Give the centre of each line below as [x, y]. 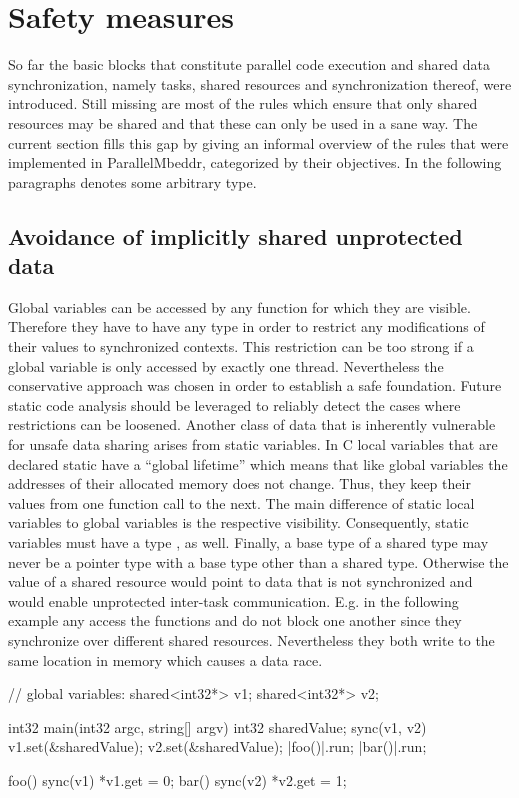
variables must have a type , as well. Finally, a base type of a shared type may [248, 542]
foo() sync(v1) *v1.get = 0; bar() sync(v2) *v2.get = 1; [177, 779]
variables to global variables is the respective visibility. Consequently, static [238, 522]
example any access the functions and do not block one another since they [235, 620]
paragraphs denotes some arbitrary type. [132, 181]
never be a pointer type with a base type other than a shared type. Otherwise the [258, 561]
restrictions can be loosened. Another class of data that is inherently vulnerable [252, 424]
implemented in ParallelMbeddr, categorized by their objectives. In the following [255, 162]
